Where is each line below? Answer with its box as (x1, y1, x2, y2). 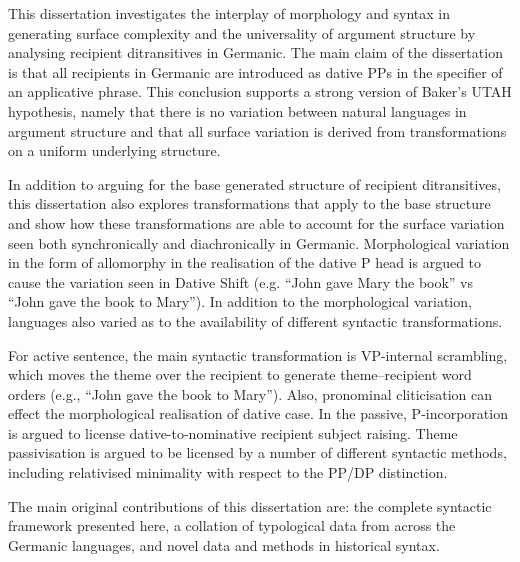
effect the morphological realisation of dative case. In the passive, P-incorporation (8, 403, 508, 424)
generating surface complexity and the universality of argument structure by (8, 22, 476, 43)
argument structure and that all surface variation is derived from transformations (8, 120, 507, 141)
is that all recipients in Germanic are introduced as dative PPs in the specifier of (8, 61, 503, 82)
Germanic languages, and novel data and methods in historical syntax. (8, 534, 440, 555)
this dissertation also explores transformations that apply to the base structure (8, 193, 491, 214)
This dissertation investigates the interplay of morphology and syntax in (8, 3, 450, 23)
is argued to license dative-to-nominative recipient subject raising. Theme (8, 422, 458, 443)
